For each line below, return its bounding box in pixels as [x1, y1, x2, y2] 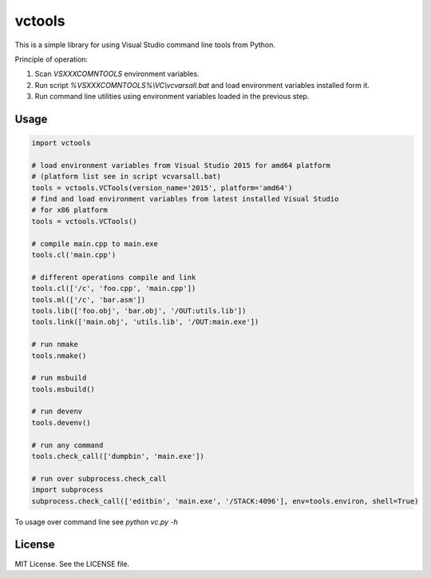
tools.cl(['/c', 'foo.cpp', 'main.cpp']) [31, 284, 196, 293]
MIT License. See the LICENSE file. [14, 559, 130, 568]
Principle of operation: [14, 54, 88, 64]
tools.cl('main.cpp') [31, 250, 117, 260]
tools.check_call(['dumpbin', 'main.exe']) [31, 452, 205, 461]
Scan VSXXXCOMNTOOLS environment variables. [34, 69, 200, 79]
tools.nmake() [31, 351, 87, 360]
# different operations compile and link [31, 273, 196, 281]
